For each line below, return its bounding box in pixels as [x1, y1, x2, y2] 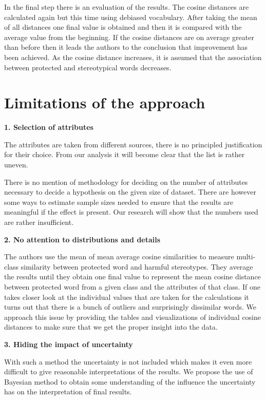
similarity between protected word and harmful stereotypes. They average [21, 261, 253, 272]
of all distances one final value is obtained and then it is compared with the [4, 22, 242, 32]
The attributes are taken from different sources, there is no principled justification [4, 139, 262, 149]
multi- [236, 251, 256, 262]
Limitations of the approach [4, 92, 205, 113]
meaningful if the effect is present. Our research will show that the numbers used [4, 206, 258, 217]
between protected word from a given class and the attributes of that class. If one [4, 281, 261, 292]
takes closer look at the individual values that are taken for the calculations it [4, 291, 249, 302]
